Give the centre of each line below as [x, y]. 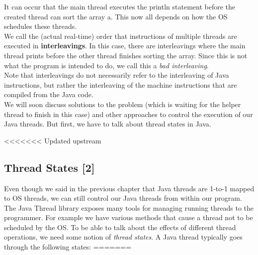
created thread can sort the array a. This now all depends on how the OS [116, 16]
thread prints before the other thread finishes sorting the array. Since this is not [126, 55]
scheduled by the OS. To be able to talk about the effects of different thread [120, 227]
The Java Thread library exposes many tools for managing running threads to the [129, 207]
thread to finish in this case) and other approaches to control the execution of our [129, 114]
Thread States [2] [49, 167]
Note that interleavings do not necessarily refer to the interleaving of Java [117, 75]
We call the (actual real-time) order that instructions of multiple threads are [121, 36]
